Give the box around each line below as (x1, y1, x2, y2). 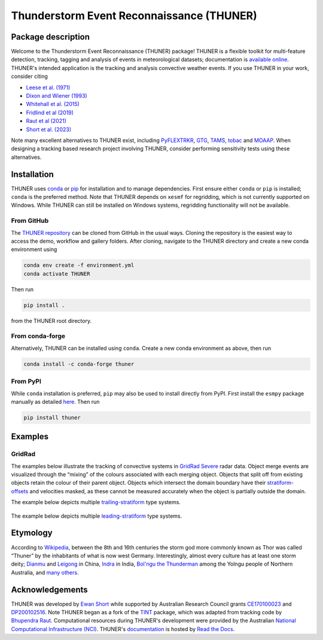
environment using (11, 246, 57, 253)
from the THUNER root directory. (11, 317, 92, 324)
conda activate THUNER (23, 270, 90, 277)
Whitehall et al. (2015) (26, 101, 80, 108)
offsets (11, 487, 29, 494)
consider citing (11, 73, 48, 80)
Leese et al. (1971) (26, 84, 71, 91)
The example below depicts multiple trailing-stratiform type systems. (11, 499, 181, 506)
